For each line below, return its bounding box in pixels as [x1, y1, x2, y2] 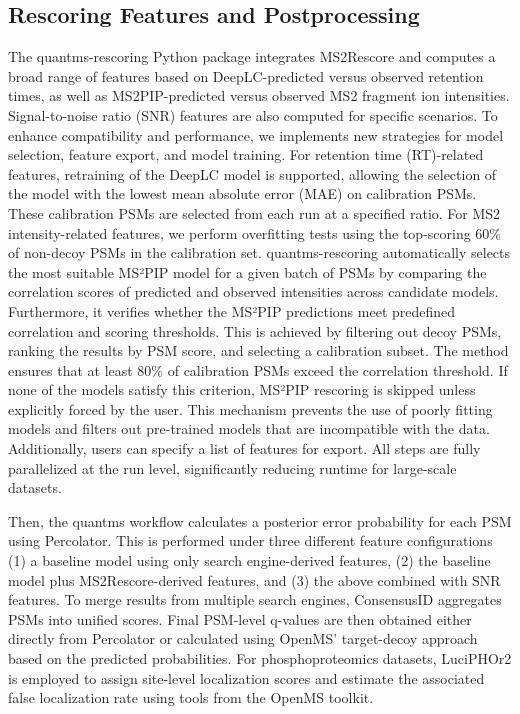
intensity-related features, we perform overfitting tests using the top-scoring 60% [8, 222, 502, 243]
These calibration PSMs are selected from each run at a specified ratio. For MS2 [8, 202, 501, 223]
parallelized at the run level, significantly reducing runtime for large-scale [8, 457, 457, 478]
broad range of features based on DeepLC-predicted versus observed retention [8, 65, 484, 86]
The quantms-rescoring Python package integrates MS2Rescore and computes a [8, 46, 496, 67]
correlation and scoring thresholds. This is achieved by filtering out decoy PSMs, [8, 320, 502, 341]
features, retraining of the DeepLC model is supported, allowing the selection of [8, 163, 497, 184]
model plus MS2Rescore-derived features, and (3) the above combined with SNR [8, 569, 501, 590]
